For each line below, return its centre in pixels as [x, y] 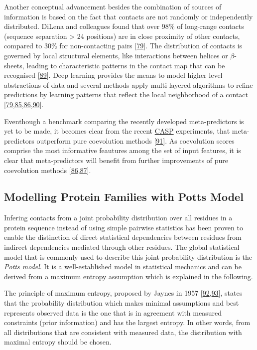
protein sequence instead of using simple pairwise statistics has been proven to [124, 227]
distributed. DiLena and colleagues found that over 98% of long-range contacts [124, 26]
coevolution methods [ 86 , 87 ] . [48, 170]
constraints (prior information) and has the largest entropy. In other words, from [127, 322]
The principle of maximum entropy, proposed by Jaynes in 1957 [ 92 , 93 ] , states [123, 293]
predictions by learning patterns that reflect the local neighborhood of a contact [126, 94]
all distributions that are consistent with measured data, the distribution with [123, 332]
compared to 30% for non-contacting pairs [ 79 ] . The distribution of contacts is [123, 46]
